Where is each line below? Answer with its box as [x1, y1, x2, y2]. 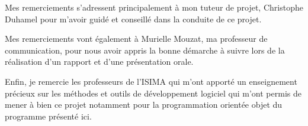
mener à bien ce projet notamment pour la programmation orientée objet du [5, 98, 283, 111]
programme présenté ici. [5, 110, 92, 122]
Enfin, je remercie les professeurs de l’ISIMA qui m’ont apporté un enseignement [5, 75, 297, 87]
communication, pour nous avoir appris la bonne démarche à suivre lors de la [5, 44, 285, 56]
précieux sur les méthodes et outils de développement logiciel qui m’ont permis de [5, 87, 301, 99]
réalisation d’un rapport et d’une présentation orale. [5, 55, 194, 68]
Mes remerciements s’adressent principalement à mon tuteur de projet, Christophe [5, 1, 303, 13]
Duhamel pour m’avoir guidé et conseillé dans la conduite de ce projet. [5, 12, 262, 25]
